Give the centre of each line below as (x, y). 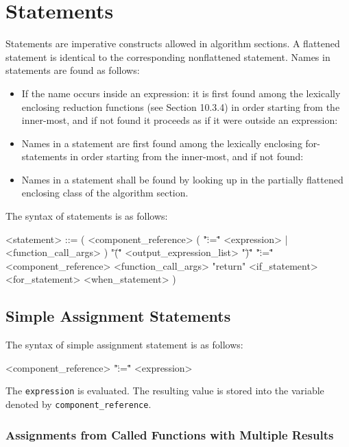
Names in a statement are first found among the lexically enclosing (162, 143)
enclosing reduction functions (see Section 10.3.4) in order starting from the (181, 106)
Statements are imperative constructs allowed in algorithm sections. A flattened (173, 43)
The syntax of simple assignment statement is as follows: (124, 345)
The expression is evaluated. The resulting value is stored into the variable (165, 391)
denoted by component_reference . (79, 404)
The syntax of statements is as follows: (87, 216)
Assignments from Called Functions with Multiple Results (170, 434)
